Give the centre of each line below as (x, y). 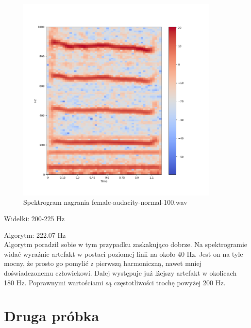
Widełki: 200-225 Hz (34, 218)
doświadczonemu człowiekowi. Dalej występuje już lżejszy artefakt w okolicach (120, 272)
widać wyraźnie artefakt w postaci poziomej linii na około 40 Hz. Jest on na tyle (124, 254)
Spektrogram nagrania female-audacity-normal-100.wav (105, 202)
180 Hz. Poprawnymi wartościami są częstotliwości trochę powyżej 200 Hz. (115, 282)
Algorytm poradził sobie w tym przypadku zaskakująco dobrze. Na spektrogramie (126, 244)
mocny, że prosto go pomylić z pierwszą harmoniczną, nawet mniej (103, 263)
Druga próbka (52, 316)
